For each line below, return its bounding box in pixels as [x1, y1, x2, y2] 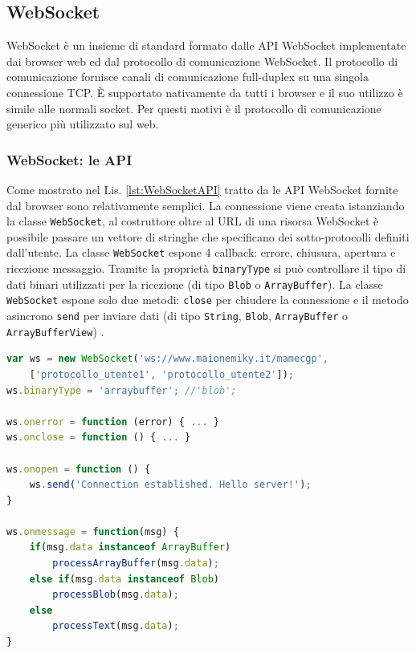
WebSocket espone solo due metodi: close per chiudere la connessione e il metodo [6, 291, 409, 308]
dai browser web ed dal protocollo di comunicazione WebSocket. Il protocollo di [6, 52, 398, 69]
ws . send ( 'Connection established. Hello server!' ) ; [29, 479, 312, 491]
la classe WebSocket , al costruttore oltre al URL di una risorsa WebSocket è [6, 213, 379, 229]
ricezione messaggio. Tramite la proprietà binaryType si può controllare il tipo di [6, 260, 406, 277]
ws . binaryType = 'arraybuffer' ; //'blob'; [6, 384, 237, 396]
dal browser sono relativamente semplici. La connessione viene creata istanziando [6, 197, 405, 213]
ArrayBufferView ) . [6, 322, 104, 339]
